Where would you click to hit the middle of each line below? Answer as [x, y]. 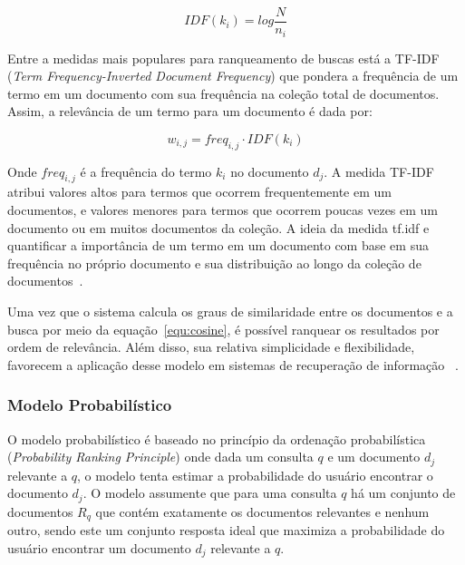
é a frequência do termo [146, 171]
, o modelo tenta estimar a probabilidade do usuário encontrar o [255, 475]
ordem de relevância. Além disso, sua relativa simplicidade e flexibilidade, [211, 347]
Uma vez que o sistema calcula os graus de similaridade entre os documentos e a [230, 312]
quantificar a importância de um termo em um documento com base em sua [218, 245]
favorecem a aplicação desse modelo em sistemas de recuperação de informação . [233, 364]
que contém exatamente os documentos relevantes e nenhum [262, 511]
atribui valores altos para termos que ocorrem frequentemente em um [199, 192]
